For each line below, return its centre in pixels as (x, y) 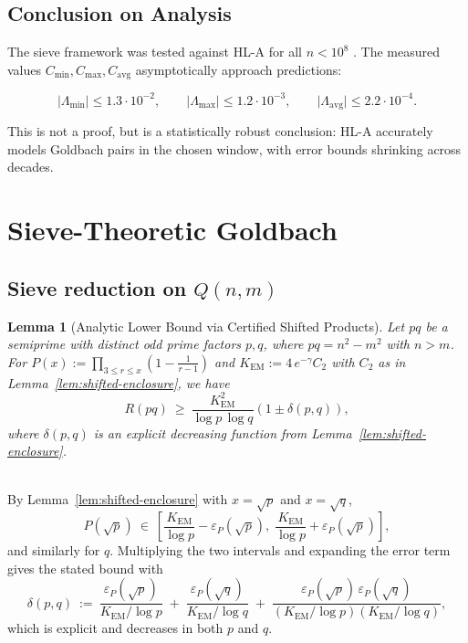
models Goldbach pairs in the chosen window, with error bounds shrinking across (234, 148)
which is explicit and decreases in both (115, 628)
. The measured (397, 52)
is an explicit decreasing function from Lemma (223, 432)
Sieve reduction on (97, 287)
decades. (31, 167)
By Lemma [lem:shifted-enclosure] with (118, 499)
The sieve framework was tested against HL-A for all (155, 52)
